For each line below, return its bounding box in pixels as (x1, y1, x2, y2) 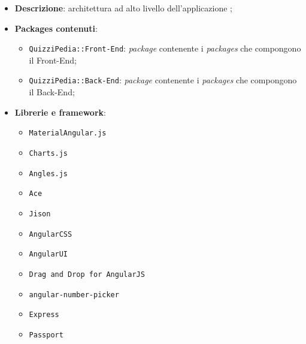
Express (29, 310, 59, 319)
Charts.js (29, 149, 68, 158)
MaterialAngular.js (29, 129, 107, 138)
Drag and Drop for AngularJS (29, 270, 145, 279)
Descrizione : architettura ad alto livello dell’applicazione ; (14, 2, 232, 14)
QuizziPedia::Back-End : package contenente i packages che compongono (29, 74, 297, 86)
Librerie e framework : (14, 105, 106, 118)
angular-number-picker (29, 290, 119, 299)
